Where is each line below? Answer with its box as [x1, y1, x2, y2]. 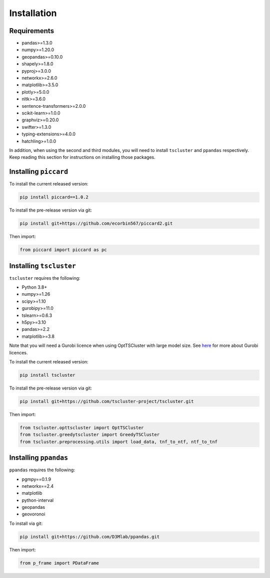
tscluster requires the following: [9, 275, 80, 281]
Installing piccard [9, 167, 68, 176]
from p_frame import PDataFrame [19, 560, 99, 566]
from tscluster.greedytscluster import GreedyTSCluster [19, 432, 160, 438]
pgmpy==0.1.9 [21, 476, 51, 482]
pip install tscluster [19, 372, 75, 378]
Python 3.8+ [21, 284, 47, 290]
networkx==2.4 [21, 483, 54, 489]
